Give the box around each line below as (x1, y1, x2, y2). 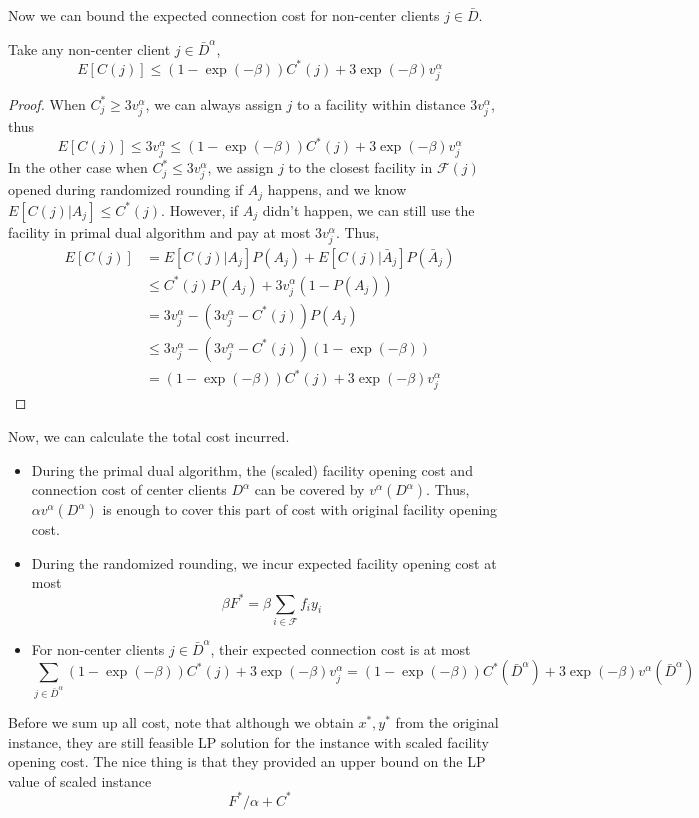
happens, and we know (267, 179, 407, 200)
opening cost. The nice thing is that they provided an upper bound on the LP (8, 751, 486, 772)
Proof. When (8, 93, 86, 114)
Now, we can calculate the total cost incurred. (8, 426, 290, 447)
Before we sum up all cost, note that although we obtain (8, 711, 354, 732)
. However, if (161, 199, 239, 220)
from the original (395, 711, 499, 732)
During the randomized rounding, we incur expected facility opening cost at (31, 552, 497, 573)
